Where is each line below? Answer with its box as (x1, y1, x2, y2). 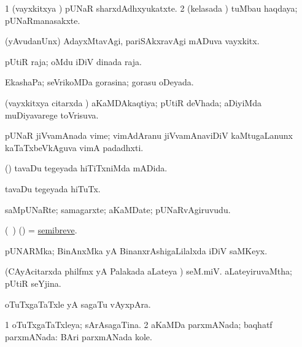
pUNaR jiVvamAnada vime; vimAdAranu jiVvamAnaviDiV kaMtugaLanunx (5, 129, 293, 142)
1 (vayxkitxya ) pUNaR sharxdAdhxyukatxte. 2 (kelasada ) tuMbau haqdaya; (5, 2, 298, 14)
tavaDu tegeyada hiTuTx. (5, 182, 101, 195)
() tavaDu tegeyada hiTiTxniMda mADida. (5, 162, 168, 174)
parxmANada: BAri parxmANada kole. (5, 330, 152, 343)
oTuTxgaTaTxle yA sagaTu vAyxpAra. (5, 297, 151, 310)
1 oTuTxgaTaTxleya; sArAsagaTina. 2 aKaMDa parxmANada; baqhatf (5, 318, 273, 331)
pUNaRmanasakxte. (5, 14, 80, 26)
